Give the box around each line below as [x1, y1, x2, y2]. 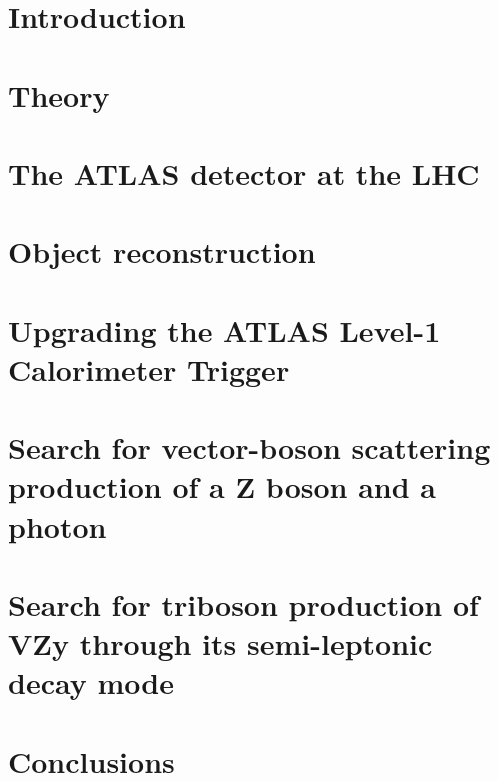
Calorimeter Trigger [8, 348, 290, 389]
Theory [8, 74, 110, 115]
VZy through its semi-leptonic [8, 623, 433, 664]
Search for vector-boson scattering [8, 427, 491, 468]
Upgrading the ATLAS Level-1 [8, 309, 441, 350]
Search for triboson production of [8, 584, 479, 624]
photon [8, 505, 107, 546]
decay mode [8, 662, 174, 703]
